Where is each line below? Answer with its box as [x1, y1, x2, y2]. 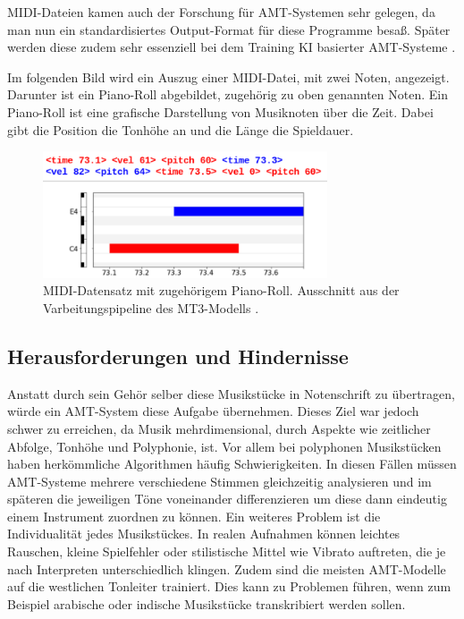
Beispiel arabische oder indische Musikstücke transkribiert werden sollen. [7, 594, 406, 613]
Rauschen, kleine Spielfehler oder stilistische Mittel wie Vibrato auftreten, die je [7, 542, 446, 561]
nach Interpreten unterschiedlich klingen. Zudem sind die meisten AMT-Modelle [7, 559, 446, 578]
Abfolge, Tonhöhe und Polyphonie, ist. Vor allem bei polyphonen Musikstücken [7, 437, 442, 455]
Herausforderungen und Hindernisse [7, 342, 349, 369]
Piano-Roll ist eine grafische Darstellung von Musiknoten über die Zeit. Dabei [7, 102, 434, 121]
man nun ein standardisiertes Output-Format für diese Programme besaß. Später [7, 20, 451, 38]
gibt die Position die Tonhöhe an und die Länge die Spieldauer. [7, 120, 354, 139]
